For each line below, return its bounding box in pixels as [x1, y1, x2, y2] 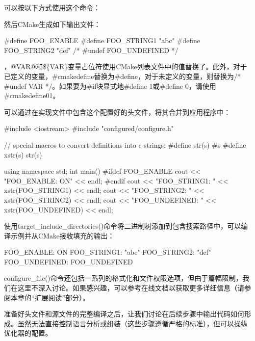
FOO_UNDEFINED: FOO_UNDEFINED [4, 256, 133, 266]
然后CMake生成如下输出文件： [4, 19, 101, 29]
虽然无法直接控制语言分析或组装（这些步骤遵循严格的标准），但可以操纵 [17, 318, 248, 328]
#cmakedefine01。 [4, 90, 60, 101]
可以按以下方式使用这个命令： [4, 2, 100, 12]
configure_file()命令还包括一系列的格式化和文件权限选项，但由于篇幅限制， [4, 273, 243, 283]
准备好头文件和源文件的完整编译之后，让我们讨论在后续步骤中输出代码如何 [4, 309, 244, 319]
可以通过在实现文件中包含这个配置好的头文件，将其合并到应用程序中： [4, 106, 230, 117]
